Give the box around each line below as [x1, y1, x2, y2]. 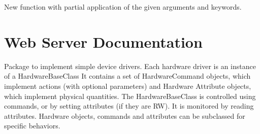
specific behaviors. [4, 120, 60, 131]
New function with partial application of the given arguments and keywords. [4, 2, 242, 12]
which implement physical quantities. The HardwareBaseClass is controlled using [4, 90, 256, 101]
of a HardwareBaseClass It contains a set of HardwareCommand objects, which [4, 71, 251, 81]
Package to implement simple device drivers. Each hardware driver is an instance [4, 60, 256, 71]
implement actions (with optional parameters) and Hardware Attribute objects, [4, 80, 251, 91]
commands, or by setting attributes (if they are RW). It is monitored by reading [4, 100, 254, 111]
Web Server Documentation [4, 31, 203, 52]
